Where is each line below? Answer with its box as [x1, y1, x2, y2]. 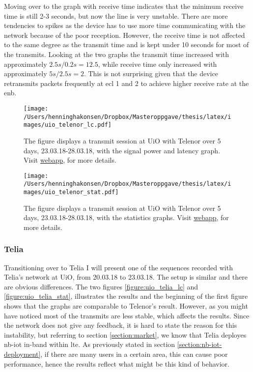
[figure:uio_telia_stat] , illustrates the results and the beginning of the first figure [4, 291, 248, 301]
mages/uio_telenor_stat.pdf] [24, 189, 119, 196]
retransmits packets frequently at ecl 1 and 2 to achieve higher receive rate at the [4, 78, 249, 88]
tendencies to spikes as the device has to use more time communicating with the [4, 20, 246, 30]
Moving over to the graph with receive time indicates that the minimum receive [4, 1, 244, 11]
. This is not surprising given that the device [84, 68, 218, 79]
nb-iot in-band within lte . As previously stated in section [4, 339, 175, 349]
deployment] [4, 349, 41, 359]
